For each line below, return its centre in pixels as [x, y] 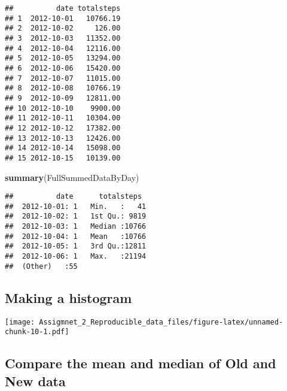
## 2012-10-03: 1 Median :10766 [76, 227]
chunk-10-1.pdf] [37, 332]
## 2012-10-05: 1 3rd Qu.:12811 [76, 246]
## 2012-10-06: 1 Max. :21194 [76, 257]
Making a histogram [68, 297]
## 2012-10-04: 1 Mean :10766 [76, 236]
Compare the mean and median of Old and [141, 363]
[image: [20, 322]
